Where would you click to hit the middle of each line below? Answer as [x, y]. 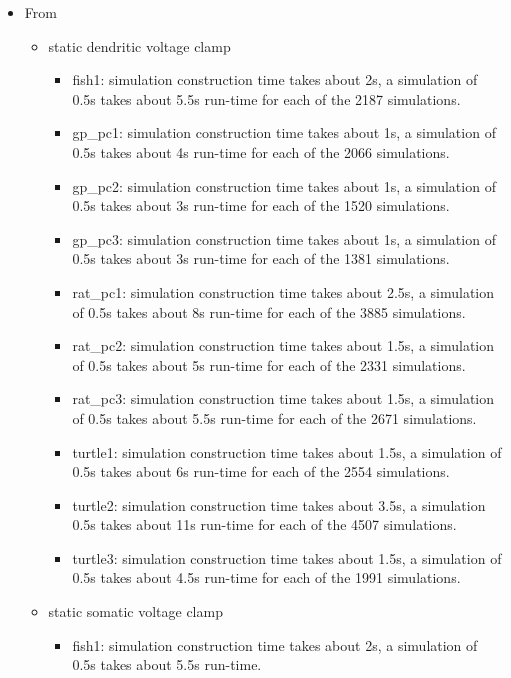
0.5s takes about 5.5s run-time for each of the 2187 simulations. [266, 98]
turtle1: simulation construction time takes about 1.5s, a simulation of [287, 451]
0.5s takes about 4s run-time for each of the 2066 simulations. [261, 151]
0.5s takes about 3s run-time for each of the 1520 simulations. [261, 205]
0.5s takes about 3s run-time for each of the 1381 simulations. [261, 258]
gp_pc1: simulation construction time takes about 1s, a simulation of [284, 132]
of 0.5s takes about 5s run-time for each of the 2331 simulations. [269, 364]
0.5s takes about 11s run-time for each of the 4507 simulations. [264, 524]
